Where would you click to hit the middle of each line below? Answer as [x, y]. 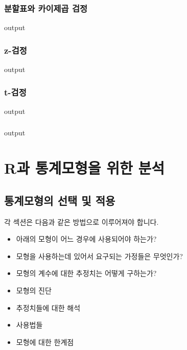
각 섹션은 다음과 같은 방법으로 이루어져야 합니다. [81, 221]
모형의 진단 [34, 290]
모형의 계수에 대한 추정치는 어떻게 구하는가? [86, 273]
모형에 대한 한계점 [45, 342]
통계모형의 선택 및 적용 [60, 200]
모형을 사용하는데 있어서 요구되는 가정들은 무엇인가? [99, 256]
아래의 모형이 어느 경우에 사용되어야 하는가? [86, 239]
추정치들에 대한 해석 [48, 307]
